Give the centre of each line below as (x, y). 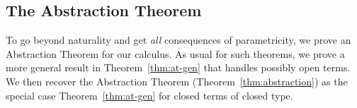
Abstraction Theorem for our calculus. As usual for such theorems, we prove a (175, 53)
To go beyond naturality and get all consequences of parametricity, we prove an (178, 40)
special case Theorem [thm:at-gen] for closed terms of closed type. (149, 95)
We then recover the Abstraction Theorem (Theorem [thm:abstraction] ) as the (177, 81)
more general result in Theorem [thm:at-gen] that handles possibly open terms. (178, 67)
